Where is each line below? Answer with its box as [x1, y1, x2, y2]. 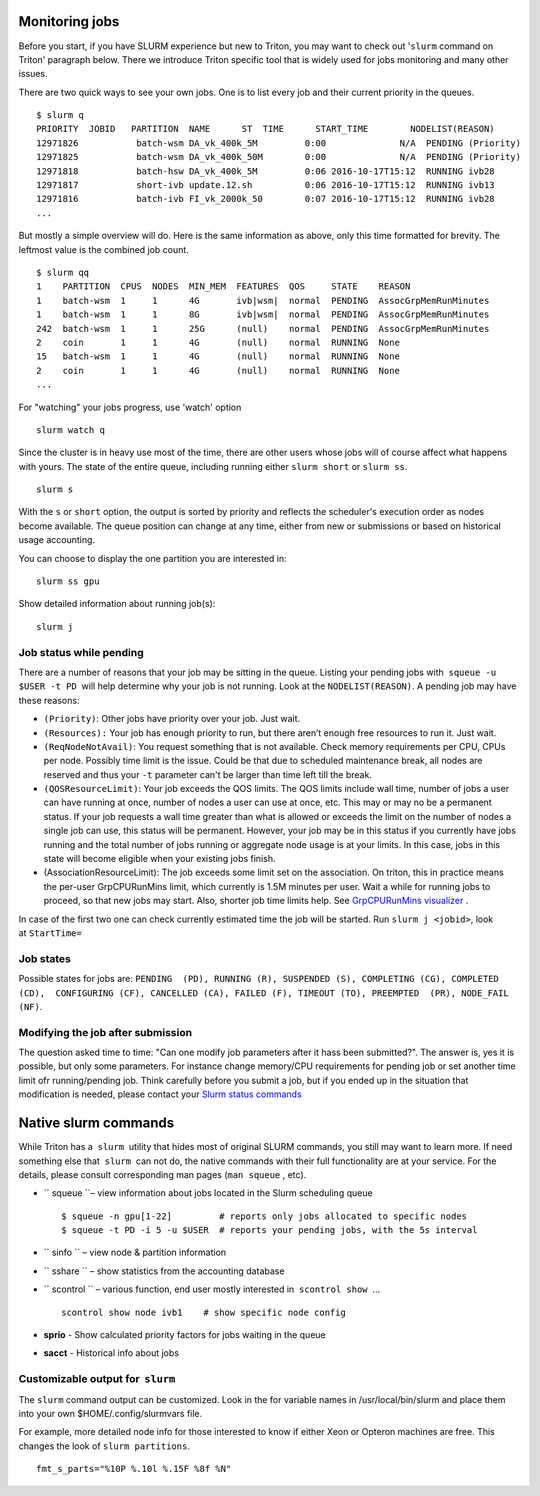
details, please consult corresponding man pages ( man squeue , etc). [18, 1168, 307, 1180]
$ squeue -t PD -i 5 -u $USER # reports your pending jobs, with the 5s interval [61, 1225, 478, 1236]
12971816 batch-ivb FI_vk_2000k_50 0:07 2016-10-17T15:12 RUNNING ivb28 [36, 193, 495, 205]
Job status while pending [18, 645, 144, 659]
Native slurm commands [18, 1115, 175, 1132]
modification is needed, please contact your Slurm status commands [18, 1088, 302, 1100]
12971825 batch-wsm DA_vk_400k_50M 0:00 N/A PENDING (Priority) [36, 151, 522, 163]
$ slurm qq [36, 266, 90, 278]
